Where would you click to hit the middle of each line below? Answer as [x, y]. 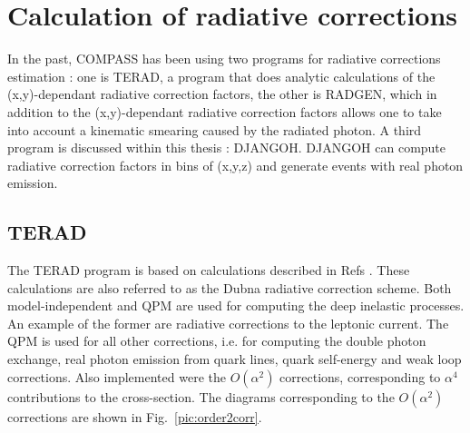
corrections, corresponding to [360, 376]
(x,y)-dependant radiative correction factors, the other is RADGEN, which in [222, 94]
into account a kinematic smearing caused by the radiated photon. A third [215, 129]
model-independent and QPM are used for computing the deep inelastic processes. [236, 305]
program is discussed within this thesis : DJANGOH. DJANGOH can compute [227, 148]
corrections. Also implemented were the [117, 376]
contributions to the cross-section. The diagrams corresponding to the [201, 396]
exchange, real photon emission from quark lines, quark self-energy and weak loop [235, 359]
